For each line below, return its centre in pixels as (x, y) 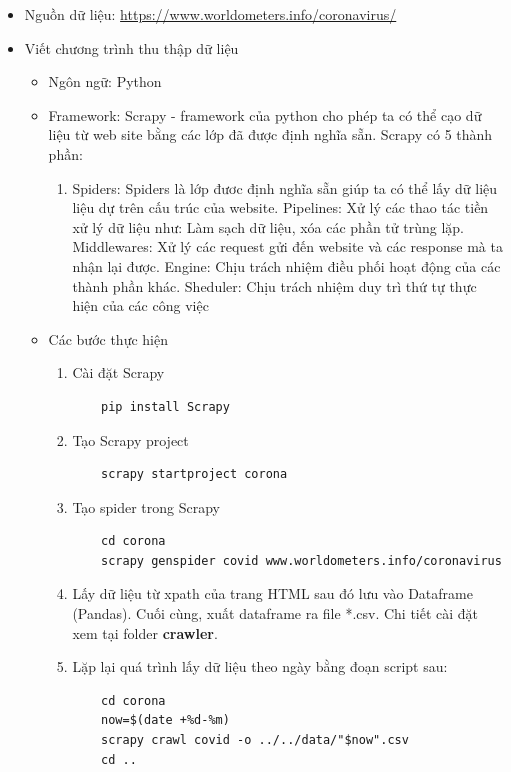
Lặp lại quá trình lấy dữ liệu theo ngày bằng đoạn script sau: (260, 666)
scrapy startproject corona (194, 474)
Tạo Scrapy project (130, 439)
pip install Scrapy (165, 406)
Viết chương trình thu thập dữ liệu (131, 47)
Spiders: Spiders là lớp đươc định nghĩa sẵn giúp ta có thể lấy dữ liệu (285, 187)
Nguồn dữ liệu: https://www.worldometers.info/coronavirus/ (210, 14)
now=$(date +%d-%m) (165, 720)
